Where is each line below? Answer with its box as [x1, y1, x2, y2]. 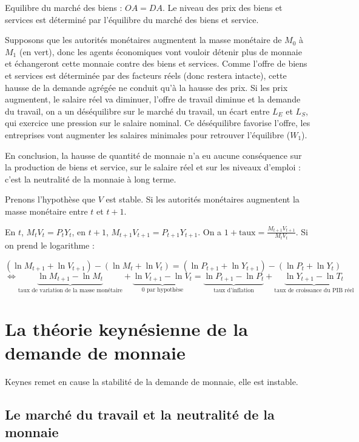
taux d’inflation [213, 287, 254, 293]
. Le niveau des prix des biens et [162, 1, 283, 13]
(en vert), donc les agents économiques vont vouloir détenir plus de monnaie [19, 45, 302, 58]
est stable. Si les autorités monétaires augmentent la [106, 193, 300, 206]
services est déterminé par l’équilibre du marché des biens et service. [5, 13, 259, 25]
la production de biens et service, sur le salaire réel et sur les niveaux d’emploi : [5, 161, 301, 173]
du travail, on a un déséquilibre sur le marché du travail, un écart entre [5, 104, 270, 117]
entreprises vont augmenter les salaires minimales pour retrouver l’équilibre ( [5, 128, 290, 141]
